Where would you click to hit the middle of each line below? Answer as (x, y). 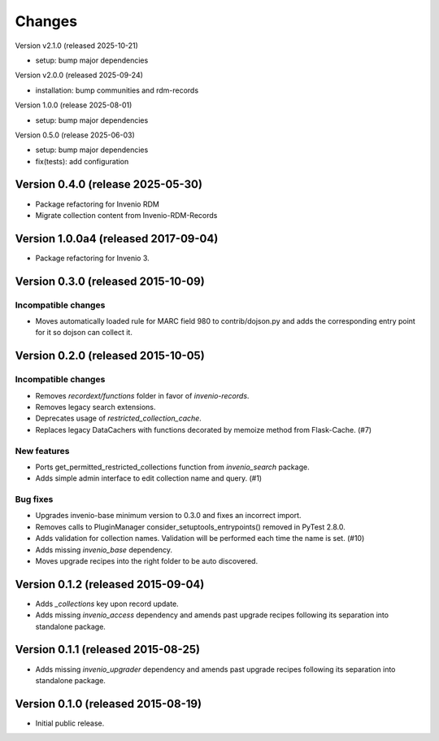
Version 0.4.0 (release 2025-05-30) (109, 184)
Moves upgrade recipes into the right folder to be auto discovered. (147, 560)
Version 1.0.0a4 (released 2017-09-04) (117, 239)
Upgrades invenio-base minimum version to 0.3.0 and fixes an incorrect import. (168, 516)
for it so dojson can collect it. (84, 333)
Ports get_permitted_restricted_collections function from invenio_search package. (172, 467)
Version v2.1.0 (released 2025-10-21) (76, 46)
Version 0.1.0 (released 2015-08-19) (109, 704)
